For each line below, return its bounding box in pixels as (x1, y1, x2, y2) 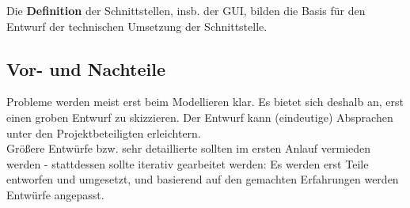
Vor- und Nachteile (6, 56, 166, 81)
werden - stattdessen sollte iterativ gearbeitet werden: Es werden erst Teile (6, 155, 369, 172)
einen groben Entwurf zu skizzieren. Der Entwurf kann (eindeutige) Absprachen (6, 108, 393, 125)
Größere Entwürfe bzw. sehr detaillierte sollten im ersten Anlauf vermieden (6, 140, 371, 157)
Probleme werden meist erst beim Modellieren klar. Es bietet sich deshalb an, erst (6, 93, 404, 110)
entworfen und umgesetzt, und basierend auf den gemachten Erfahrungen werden (6, 171, 399, 187)
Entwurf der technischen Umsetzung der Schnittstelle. (6, 17, 268, 34)
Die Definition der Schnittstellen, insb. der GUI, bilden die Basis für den (6, 2, 366, 18)
